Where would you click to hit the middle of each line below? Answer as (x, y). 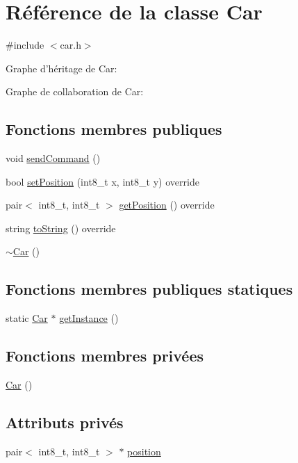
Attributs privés (65, 422)
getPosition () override (167, 205)
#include (25, 45)
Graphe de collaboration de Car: (75, 91)
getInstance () (89, 318)
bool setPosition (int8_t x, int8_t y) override (102, 181)
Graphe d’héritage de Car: (61, 68)
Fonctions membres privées (105, 356)
